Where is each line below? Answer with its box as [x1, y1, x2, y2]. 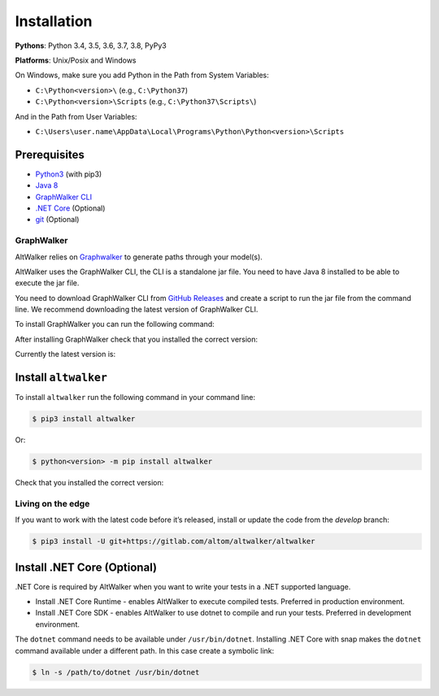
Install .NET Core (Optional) [15, 560, 158, 574]
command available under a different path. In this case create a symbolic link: [15, 646, 275, 655]
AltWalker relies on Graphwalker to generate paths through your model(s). [15, 252, 263, 262]
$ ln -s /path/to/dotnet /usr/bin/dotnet [32, 668, 200, 676]
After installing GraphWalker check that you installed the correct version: [15, 334, 259, 344]
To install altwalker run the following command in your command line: [15, 393, 256, 402]
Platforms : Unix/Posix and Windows [15, 55, 137, 65]
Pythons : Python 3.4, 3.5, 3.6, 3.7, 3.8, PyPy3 [15, 41, 167, 50]
